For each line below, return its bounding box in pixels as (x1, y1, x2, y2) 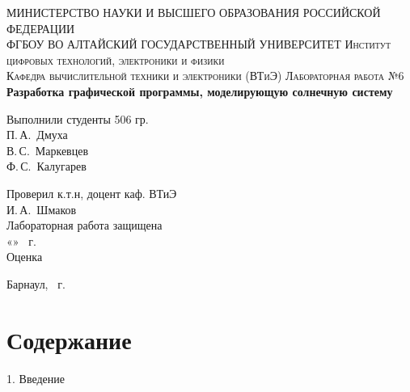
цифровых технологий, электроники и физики (6, 51, 225, 68)
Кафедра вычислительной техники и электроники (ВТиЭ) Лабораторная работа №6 (6, 67, 404, 84)
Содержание (6, 322, 132, 356)
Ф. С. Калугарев (6, 158, 87, 175)
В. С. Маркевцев (6, 141, 89, 158)
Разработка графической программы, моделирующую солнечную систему (6, 82, 393, 99)
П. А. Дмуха (6, 126, 68, 143)
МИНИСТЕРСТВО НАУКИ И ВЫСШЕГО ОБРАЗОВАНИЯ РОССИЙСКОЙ (6, 4, 381, 20)
